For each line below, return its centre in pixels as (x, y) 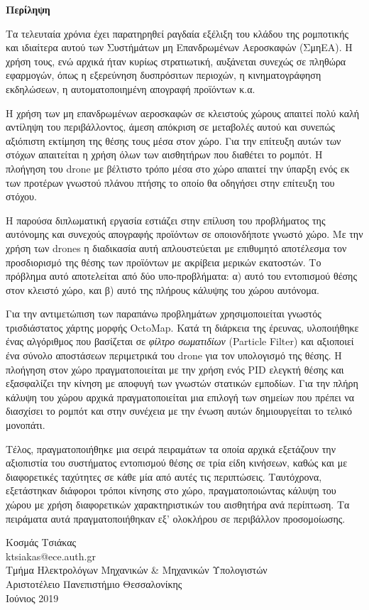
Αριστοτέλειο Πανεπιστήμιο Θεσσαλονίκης (94, 583)
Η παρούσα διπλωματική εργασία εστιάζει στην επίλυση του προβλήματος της (166, 220)
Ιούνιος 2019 (32, 598)
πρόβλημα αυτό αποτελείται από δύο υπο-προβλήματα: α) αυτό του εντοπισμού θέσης (181, 276)
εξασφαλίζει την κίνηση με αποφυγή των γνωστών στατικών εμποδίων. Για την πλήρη (182, 383)
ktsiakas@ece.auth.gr (51, 556)
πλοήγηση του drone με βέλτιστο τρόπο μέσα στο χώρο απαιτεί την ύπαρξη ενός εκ (178, 168)
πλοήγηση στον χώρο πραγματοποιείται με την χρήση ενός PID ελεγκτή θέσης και (175, 369)
